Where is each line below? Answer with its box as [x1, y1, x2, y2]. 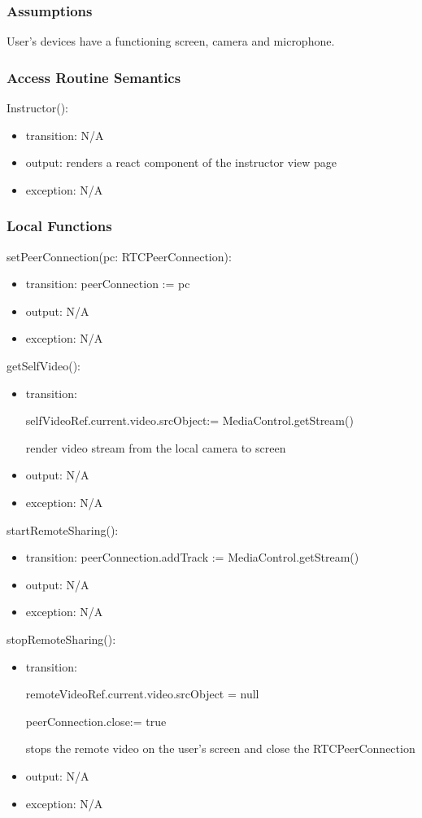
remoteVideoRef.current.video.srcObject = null [25, 685, 259, 702]
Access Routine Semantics [7, 67, 181, 87]
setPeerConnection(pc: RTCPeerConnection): [7, 247, 232, 265]
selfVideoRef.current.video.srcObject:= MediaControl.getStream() [25, 412, 354, 429]
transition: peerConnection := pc [25, 275, 190, 292]
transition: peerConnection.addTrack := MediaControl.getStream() [25, 549, 359, 566]
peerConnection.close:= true [25, 712, 167, 729]
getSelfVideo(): [7, 357, 81, 374]
